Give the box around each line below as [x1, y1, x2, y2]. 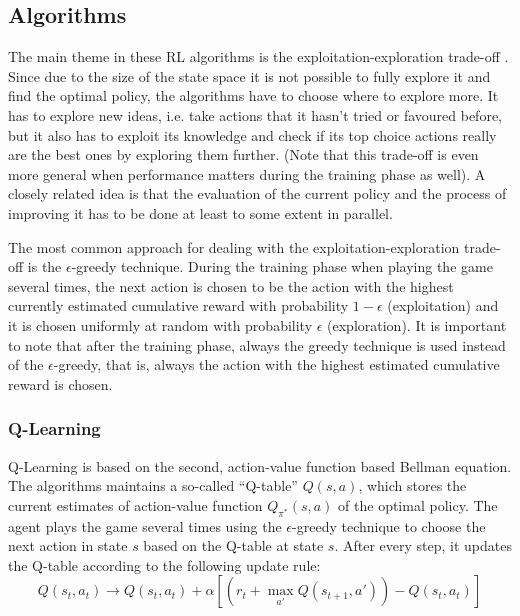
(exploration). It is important [327, 314, 507, 335]
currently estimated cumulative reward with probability [8, 295, 349, 316]
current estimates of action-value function [8, 494, 263, 515]
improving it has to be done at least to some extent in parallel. [8, 202, 393, 223]
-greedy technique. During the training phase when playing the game [71, 256, 493, 277]
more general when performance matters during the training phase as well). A [8, 163, 486, 184]
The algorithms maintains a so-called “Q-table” [8, 475, 298, 496]
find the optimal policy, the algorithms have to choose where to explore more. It [8, 85, 499, 106]
